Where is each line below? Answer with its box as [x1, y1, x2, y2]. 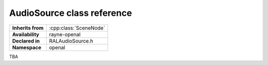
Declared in [12, 37, 40, 44]
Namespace [12, 44, 42, 51]
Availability [12, 31, 40, 38]
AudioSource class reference [9, 7, 133, 18]
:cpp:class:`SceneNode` [49, 24, 105, 31]
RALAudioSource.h [49, 37, 94, 44]
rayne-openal [49, 31, 81, 38]
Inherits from [12, 24, 44, 31]
